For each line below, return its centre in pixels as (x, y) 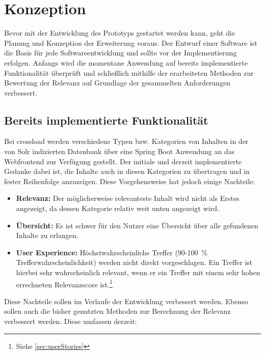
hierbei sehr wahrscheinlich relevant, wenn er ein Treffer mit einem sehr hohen (138, 272)
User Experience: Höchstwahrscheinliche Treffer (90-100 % (112, 252)
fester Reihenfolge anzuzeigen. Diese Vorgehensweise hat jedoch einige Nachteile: (130, 181)
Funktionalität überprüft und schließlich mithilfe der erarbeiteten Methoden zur (129, 72)
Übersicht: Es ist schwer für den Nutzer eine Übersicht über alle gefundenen (137, 225)
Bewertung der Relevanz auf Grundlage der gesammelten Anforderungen (117, 83)
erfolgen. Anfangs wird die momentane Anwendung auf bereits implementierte (126, 62)
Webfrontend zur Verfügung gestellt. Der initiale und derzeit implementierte (123, 161)
